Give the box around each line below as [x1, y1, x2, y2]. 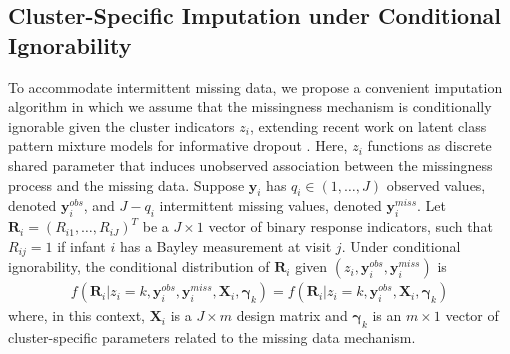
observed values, [386, 174, 486, 195]
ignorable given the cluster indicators [8, 115, 235, 136]
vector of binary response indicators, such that [208, 216, 493, 237]
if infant [57, 235, 106, 256]
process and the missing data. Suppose [8, 174, 245, 195]
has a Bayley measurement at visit [119, 235, 332, 256]
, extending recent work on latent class [249, 115, 487, 136]
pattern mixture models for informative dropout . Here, [8, 135, 348, 156]
